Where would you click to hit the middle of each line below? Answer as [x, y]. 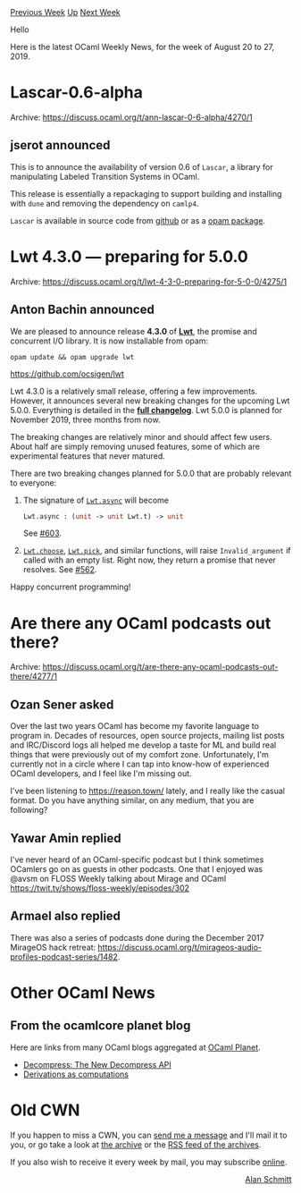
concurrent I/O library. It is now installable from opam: [109, 341]
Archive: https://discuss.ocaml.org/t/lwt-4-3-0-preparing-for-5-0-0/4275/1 [149, 281]
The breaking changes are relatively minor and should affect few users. [141, 436]
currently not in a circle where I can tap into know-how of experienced [140, 764]
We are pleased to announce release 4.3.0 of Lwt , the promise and [134, 331]
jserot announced [60, 145]
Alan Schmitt [268, 1179]
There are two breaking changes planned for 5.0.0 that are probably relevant [151, 473]
